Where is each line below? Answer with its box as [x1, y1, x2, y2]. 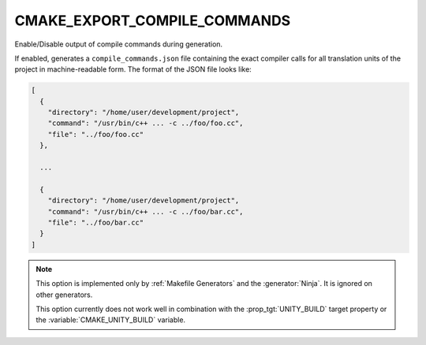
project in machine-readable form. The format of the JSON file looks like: [14, 65, 252, 74]
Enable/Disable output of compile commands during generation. [14, 39, 223, 49]
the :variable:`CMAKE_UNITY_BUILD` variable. [35, 315, 185, 325]
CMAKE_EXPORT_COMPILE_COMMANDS [14, 12, 291, 29]
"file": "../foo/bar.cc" [47, 218, 144, 227]
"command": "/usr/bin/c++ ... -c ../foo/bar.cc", [47, 207, 244, 216]
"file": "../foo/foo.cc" [47, 130, 144, 139]
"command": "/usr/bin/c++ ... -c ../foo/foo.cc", [47, 119, 244, 128]
